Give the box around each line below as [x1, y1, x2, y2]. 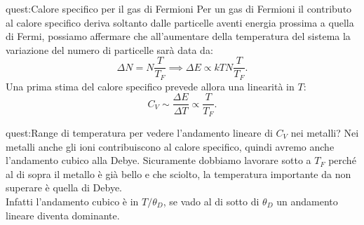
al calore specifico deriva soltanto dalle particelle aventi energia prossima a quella [6, 15, 354, 29]
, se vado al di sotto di [163, 193, 259, 208]
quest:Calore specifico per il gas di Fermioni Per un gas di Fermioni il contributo [6, 1, 352, 15]
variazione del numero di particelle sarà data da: [6, 42, 213, 57]
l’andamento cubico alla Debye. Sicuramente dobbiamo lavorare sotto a [6, 153, 311, 168]
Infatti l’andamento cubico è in [6, 193, 139, 208]
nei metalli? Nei [290, 125, 359, 139]
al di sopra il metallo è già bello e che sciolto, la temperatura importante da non [6, 166, 351, 181]
